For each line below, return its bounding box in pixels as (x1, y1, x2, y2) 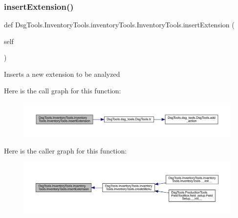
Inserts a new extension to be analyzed (4, 69, 120, 79)
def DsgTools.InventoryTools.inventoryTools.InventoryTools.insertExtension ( (4, 20, 235, 30)
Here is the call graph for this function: (4, 85, 121, 95)
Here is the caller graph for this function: (4, 146, 127, 155)
